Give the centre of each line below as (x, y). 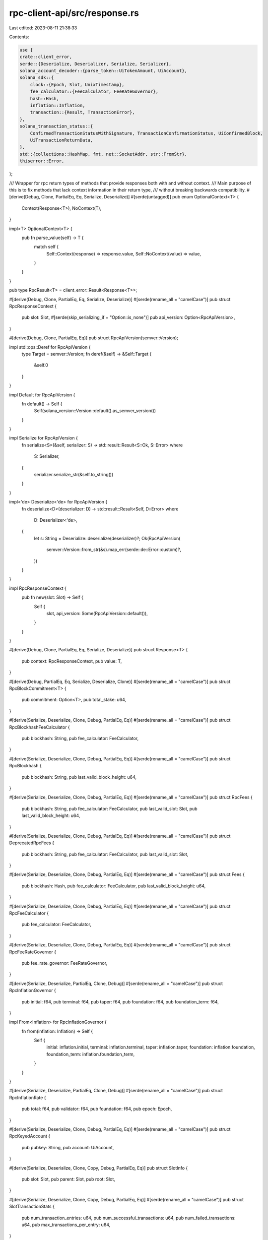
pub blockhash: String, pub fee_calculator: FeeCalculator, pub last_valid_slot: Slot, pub (110, 808)
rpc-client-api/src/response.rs (74, 13)
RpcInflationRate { (28, 1097)
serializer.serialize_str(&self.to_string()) (74, 475)
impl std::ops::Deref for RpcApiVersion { (50, 347)
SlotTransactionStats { (32, 1207)
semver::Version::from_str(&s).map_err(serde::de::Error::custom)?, (114, 550)
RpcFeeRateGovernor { (33, 952)
